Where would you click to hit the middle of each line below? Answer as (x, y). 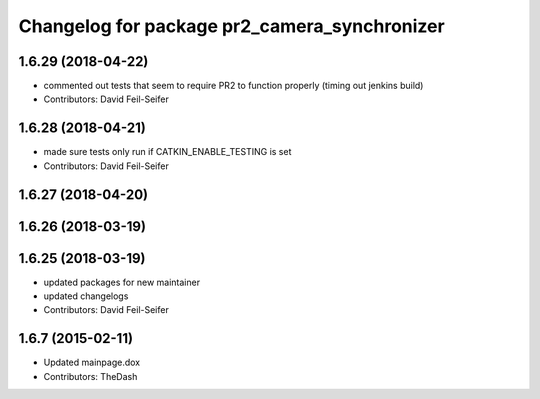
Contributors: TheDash (90, 376)
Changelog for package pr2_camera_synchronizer (231, 26)
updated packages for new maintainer (121, 282)
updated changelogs (86, 296)
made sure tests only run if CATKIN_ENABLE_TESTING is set (167, 152)
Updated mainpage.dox (91, 362)
